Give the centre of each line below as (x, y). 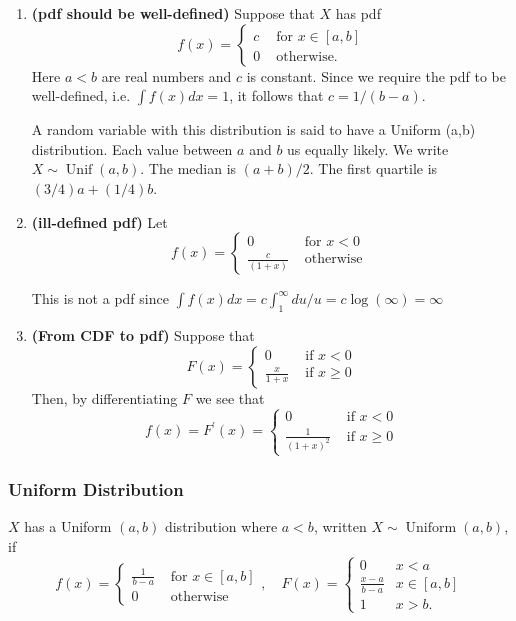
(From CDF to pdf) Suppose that (143, 334)
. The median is (188, 168)
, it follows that (276, 95)
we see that (230, 397)
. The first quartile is (373, 168)
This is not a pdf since (100, 298)
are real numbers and (166, 75)
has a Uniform (68, 526)
